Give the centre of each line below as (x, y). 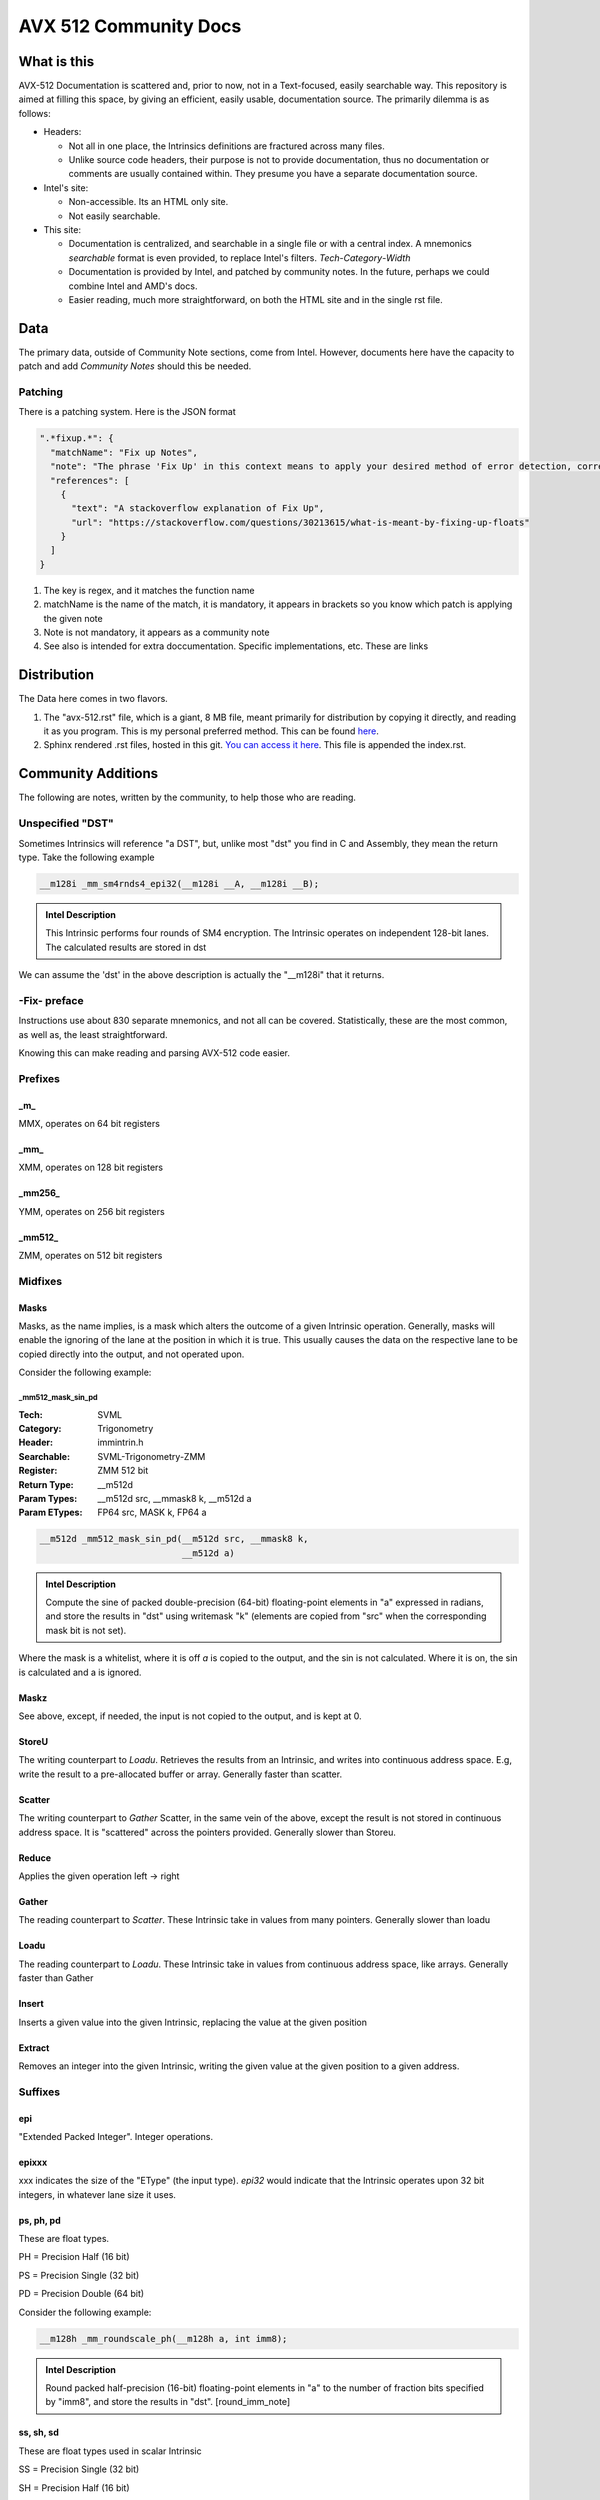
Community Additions (88, 773)
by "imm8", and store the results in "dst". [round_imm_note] (168, 2402)
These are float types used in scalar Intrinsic (110, 2451)
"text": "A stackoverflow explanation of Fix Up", (198, 508)
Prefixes (39, 1078)
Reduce (35, 1857)
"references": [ (90, 480)
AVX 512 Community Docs (130, 26)
